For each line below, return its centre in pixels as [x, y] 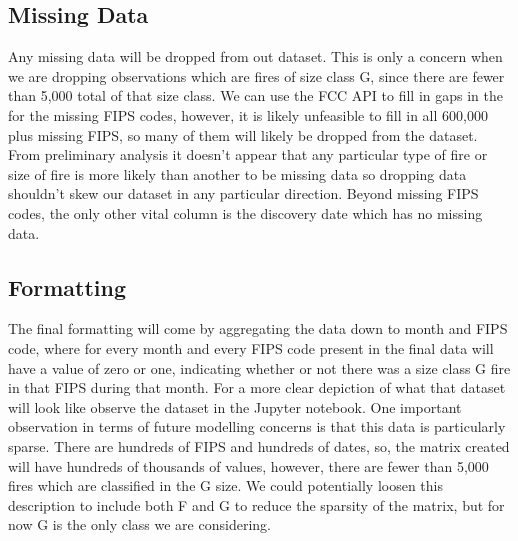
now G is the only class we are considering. [139, 524]
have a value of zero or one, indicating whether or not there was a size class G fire [259, 367]
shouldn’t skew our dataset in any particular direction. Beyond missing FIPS [243, 193]
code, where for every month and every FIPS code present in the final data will [251, 347]
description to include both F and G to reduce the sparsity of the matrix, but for [256, 504]
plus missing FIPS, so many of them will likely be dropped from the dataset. [243, 134]
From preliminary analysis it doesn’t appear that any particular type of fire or [248, 154]
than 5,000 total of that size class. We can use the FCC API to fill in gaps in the [256, 95]
